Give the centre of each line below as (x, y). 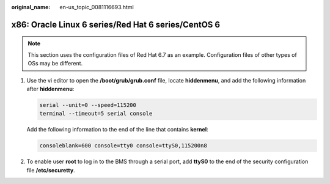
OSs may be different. (55, 64)
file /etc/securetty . (51, 170)
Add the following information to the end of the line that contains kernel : (118, 130)
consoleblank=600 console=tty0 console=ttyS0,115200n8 (123, 146)
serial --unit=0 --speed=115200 (88, 105)
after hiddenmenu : (50, 89)
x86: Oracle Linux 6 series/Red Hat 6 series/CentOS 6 (116, 24)
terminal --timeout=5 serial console (96, 114)
